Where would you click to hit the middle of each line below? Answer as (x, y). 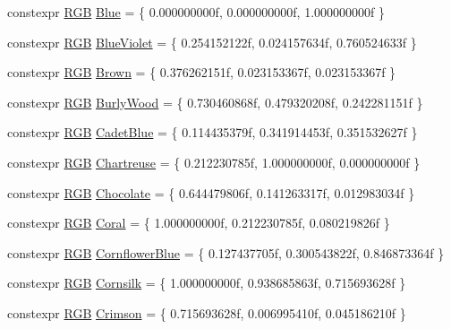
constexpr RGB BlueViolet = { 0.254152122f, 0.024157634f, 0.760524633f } (212, 42)
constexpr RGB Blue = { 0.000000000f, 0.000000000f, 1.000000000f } (196, 12)
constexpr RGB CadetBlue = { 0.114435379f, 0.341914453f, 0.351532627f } (213, 132)
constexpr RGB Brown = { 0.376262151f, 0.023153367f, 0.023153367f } (202, 72)
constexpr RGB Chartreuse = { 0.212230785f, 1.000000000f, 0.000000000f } (214, 162)
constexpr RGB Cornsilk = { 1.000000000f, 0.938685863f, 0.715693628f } (207, 283)
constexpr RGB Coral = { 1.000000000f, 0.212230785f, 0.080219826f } (199, 223)
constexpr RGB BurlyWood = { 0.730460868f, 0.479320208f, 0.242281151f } (215, 102)
